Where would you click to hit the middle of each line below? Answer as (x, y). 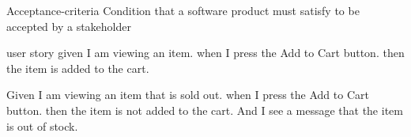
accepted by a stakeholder (69, 26)
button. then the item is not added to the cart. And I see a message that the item (205, 110)
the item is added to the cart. (78, 68)
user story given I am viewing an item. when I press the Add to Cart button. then (205, 53)
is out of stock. (42, 126)
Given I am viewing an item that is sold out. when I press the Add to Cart (188, 95)
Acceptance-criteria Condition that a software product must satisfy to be (183, 10)
